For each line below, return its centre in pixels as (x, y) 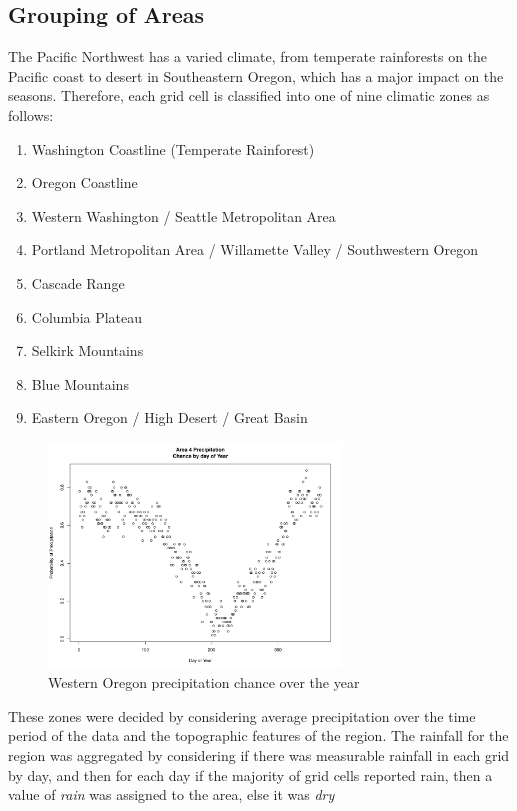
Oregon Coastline (84, 182)
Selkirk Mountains (87, 350)
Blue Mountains (80, 383)
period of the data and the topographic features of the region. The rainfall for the (258, 735)
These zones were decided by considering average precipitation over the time (242, 715)
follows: (31, 114)
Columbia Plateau (87, 316)
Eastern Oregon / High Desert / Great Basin (169, 417)
